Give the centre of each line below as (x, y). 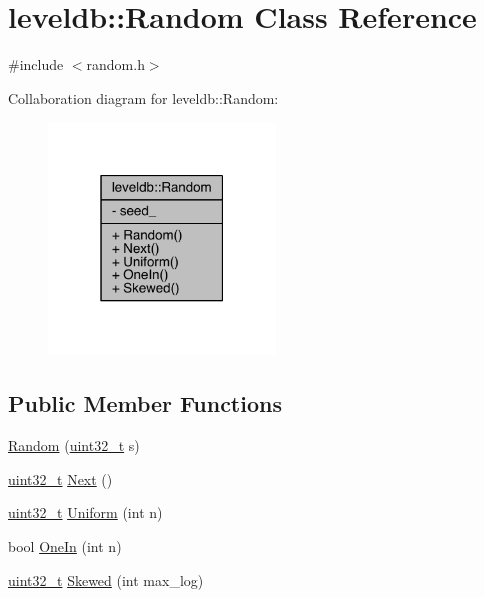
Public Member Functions (145, 403)
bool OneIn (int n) (65, 545)
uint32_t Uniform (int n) (85, 512)
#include (36, 64)
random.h (115, 64)
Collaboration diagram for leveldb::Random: (143, 97)
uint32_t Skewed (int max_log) (106, 579)
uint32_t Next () (60, 478)
